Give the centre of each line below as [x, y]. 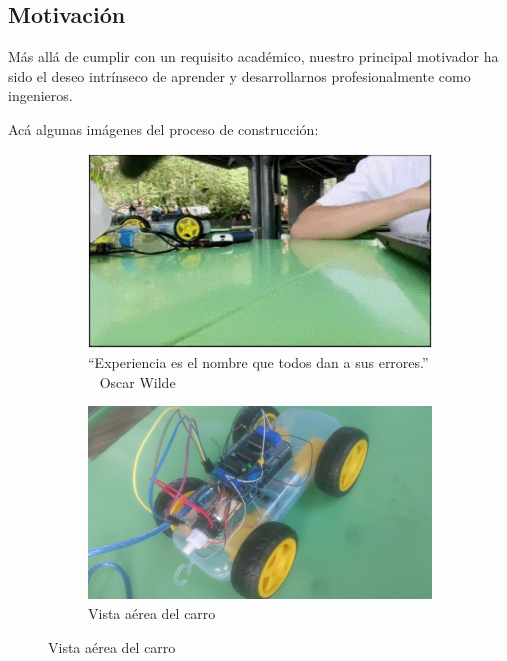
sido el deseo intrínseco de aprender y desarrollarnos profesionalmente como [239, 75]
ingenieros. [40, 95]
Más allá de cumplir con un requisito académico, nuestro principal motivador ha [253, 56]
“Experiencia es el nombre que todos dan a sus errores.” [258, 362]
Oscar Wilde [137, 381]
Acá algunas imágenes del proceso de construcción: [163, 128]
